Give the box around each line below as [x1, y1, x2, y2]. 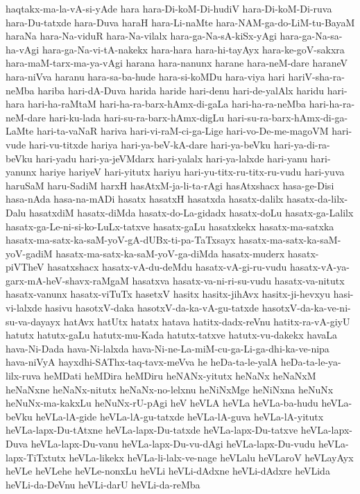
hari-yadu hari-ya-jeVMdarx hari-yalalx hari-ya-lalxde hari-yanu [35, 151, 308, 165]
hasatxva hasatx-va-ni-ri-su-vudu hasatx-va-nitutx [132, 273, 345, 287]
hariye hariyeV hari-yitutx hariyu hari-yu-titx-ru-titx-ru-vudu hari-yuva [40, 164, 345, 179]
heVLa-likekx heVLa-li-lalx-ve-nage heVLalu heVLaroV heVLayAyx [69, 450, 354, 464]
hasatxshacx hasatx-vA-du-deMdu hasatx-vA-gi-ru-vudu [47, 259, 287, 274]
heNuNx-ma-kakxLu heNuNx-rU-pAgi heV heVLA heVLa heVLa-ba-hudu [6, 395, 318, 410]
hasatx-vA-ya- [289, 259, 350, 274]
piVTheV [6, 259, 44, 274]
